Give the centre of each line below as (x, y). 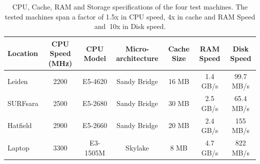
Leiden (18, 81)
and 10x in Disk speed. (130, 26)
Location (23, 53)
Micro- (137, 48)
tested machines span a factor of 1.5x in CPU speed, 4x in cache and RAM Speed (130, 16)
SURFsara (23, 103)
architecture (137, 58)
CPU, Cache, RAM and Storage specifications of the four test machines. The (130, 6)
